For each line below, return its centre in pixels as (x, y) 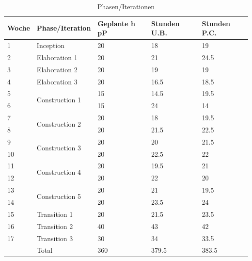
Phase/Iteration (64, 28)
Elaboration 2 (57, 69)
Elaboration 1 (57, 57)
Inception (51, 45)
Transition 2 (55, 226)
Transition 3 (55, 238)
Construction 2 (59, 123)
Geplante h (117, 23)
